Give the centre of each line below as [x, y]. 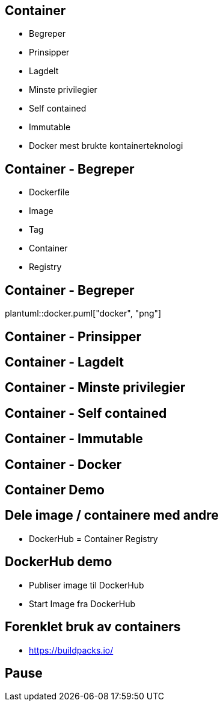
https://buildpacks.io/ [71, 650]
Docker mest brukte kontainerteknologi [106, 146]
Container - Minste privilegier [95, 388]
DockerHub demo [59, 562]
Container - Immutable [74, 439]
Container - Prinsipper [73, 336]
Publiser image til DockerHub [87, 585]
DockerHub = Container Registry [93, 538]
